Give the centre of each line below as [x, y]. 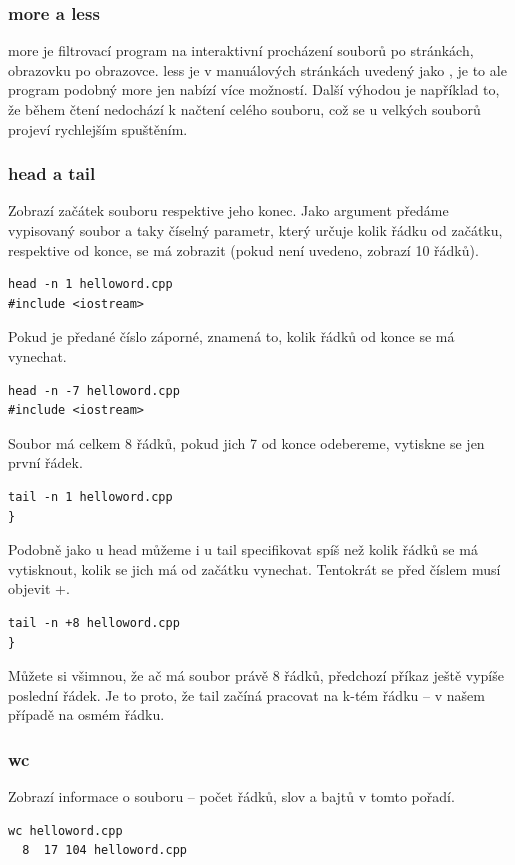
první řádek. [45, 462]
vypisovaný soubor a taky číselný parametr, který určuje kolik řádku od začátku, [255, 230]
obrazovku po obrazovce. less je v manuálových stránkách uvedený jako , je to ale [257, 69]
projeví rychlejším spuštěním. [98, 128]
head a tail [52, 173]
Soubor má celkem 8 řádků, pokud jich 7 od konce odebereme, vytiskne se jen [246, 442]
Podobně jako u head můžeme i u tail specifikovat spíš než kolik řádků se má [243, 549]
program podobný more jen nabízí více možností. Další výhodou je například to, [254, 89]
